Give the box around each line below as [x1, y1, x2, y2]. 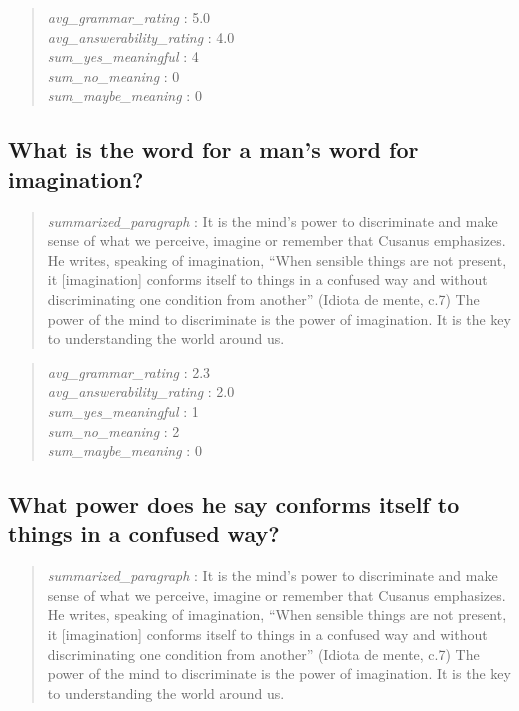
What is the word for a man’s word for [8, 134, 419, 165]
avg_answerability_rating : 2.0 [47, 381, 235, 402]
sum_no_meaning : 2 [47, 420, 180, 441]
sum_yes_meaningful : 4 [47, 46, 199, 67]
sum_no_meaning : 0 [47, 65, 180, 86]
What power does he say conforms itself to [8, 489, 460, 520]
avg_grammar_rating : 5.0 [47, 7, 211, 27]
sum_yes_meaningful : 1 [47, 400, 199, 421]
